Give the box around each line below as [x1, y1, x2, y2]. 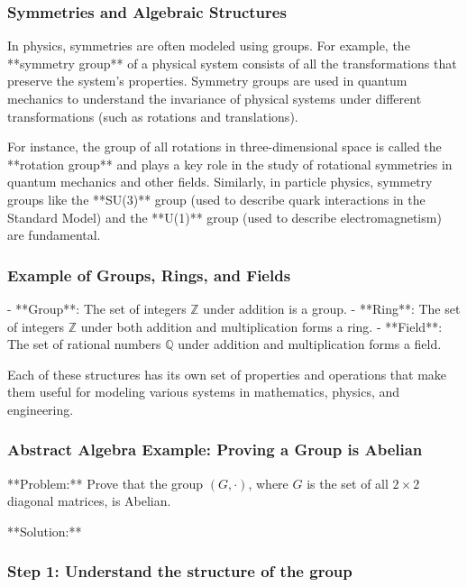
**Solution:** [7, 521, 82, 540]
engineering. [7, 399, 74, 418]
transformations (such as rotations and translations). [7, 106, 298, 125]
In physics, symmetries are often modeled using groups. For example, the [7, 36, 410, 55]
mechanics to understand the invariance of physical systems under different [7, 89, 422, 107]
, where [248, 473, 288, 492]
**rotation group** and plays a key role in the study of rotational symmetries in [7, 154, 453, 173]
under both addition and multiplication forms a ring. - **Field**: [80, 316, 443, 335]
